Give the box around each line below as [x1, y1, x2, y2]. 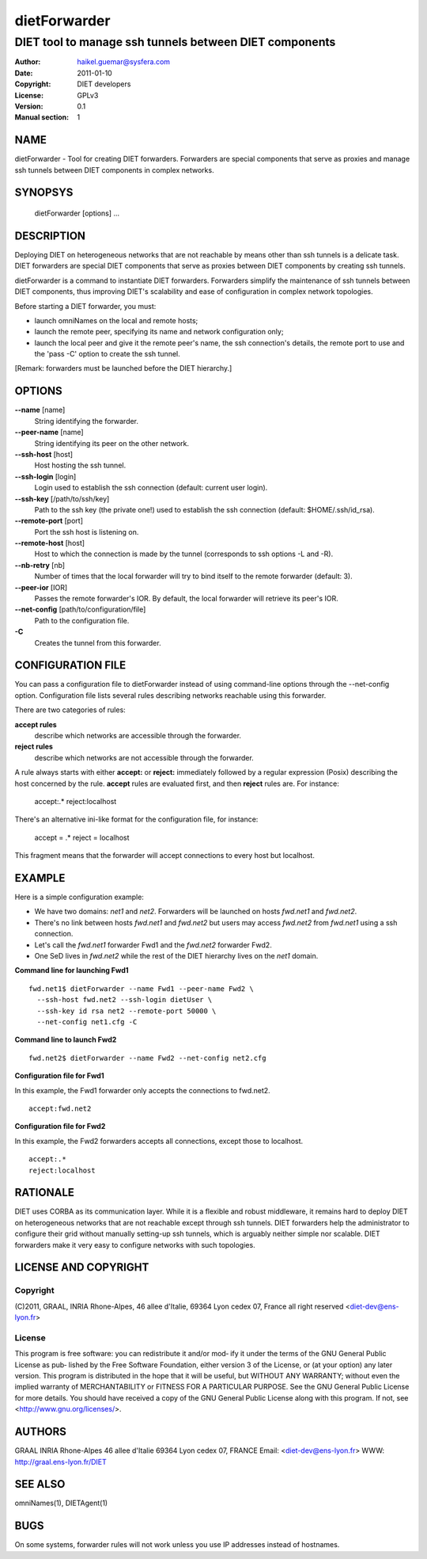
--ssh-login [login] [14, 471, 77, 481]
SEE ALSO [14, 1477, 66, 1491]
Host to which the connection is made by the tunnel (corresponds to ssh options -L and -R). [34, 549, 334, 558]
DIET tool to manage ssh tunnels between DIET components [14, 35, 336, 49]
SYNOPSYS [14, 186, 74, 200]
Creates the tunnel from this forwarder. [34, 638, 161, 647]
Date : [14, 68, 33, 78]
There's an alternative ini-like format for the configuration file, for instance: [14, 814, 259, 824]
